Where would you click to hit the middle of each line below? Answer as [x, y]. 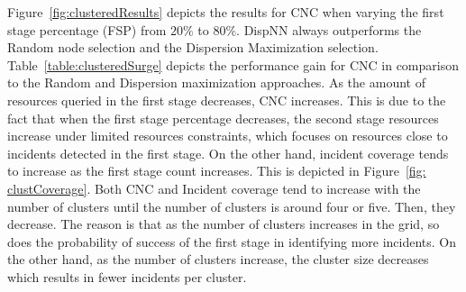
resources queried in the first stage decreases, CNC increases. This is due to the [227, 100]
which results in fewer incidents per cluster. [127, 276]
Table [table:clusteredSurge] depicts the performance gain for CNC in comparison [233, 64]
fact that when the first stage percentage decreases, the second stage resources [223, 118]
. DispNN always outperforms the [329, 29]
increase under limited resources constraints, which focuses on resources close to [228, 136]
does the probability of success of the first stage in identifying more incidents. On [232, 241]
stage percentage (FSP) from [87, 29]
